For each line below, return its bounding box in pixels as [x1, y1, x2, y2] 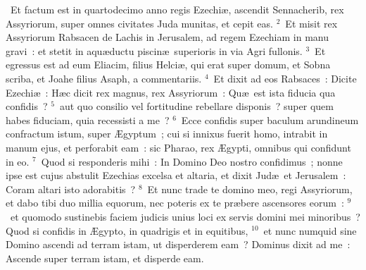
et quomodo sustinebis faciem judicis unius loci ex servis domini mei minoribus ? [10, 209, 360, 223]
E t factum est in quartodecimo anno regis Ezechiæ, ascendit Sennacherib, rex [11, 2, 344, 16]
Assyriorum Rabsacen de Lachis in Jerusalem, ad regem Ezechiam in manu [6, 30, 329, 44]
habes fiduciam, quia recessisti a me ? [6, 112, 170, 127]
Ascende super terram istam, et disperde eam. [6, 250, 204, 265]
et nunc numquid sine [263, 223, 357, 238]
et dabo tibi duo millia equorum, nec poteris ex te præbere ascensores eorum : [6, 195, 344, 210]
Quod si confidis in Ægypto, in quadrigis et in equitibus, [6, 223, 248, 238]
